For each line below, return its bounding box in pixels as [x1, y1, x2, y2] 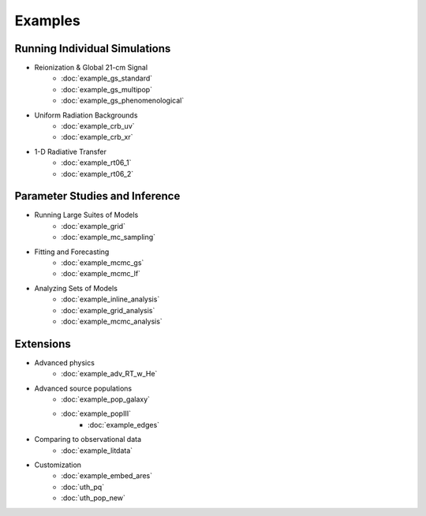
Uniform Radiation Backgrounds [34, 110, 138, 120]
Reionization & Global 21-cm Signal [34, 63, 148, 73]
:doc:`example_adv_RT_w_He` [61, 369, 158, 379]
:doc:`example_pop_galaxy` [61, 394, 150, 404]
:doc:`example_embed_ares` [61, 471, 153, 480]
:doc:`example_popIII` [61, 409, 132, 418]
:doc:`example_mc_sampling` [61, 233, 156, 242]
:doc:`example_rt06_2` [61, 169, 134, 178]
